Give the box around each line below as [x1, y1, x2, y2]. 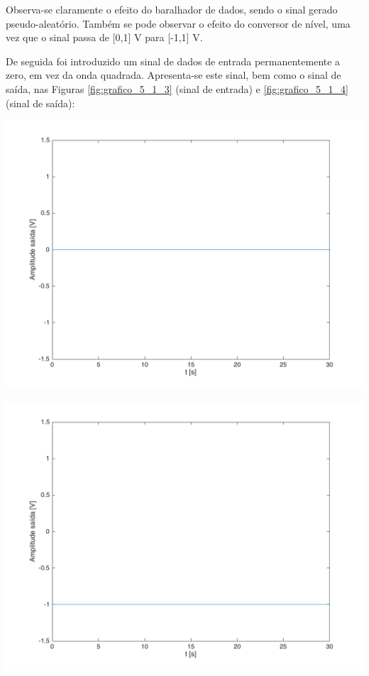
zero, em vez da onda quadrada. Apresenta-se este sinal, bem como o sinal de [6, 67, 341, 82]
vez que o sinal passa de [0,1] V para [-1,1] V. [6, 30, 203, 45]
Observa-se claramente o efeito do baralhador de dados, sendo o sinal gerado [6, 2, 338, 16]
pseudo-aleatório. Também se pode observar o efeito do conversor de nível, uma [6, 16, 351, 31]
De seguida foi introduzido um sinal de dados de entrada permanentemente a [6, 53, 341, 68]
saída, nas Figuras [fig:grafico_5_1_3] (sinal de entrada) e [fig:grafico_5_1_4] [6, 81, 348, 96]
